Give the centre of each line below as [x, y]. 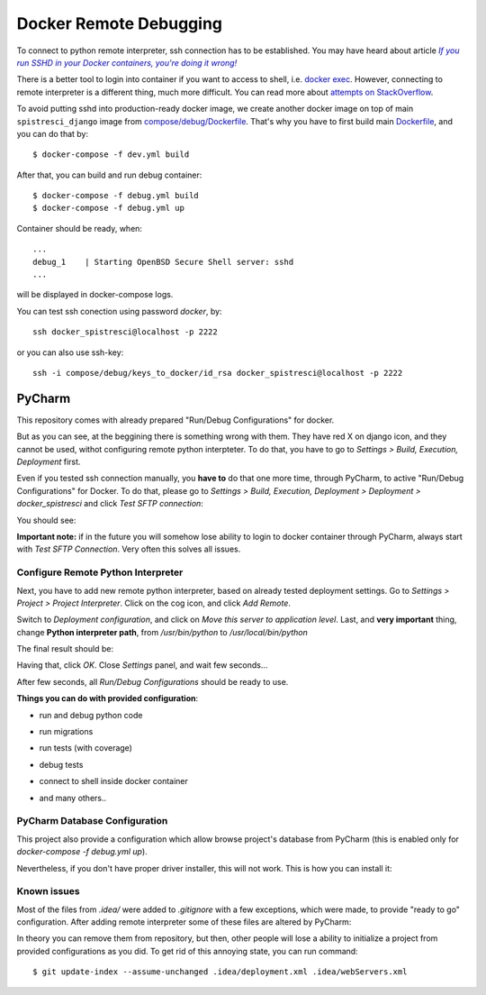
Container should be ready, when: [80, 228]
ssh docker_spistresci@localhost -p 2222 [125, 332]
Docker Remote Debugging [120, 23]
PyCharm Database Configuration [92, 821]
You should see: [46, 520]
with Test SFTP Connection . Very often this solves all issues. [129, 549]
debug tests [61, 764]
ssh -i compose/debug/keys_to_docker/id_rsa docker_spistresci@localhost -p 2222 [218, 373]
